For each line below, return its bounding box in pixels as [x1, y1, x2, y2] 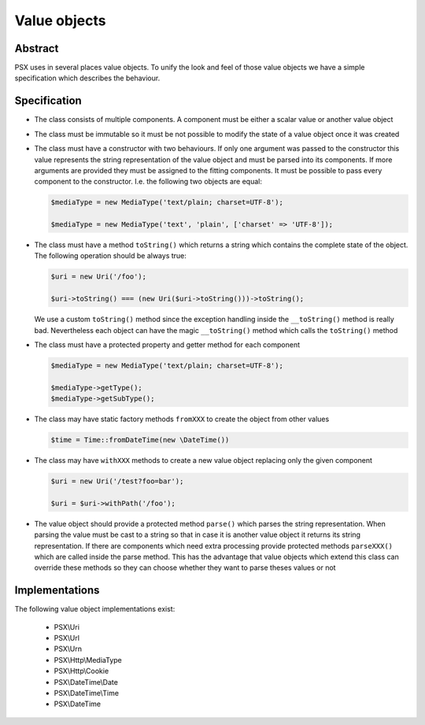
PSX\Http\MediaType [54, 655, 122, 664]
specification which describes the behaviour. [14, 73, 161, 83]
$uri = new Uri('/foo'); [50, 272, 147, 281]
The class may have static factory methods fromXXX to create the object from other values [34, 414, 330, 424]
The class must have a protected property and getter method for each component [34, 339, 301, 350]
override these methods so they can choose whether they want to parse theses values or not [34, 563, 336, 572]
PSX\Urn [54, 644, 83, 653]
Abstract [14, 42, 59, 55]
